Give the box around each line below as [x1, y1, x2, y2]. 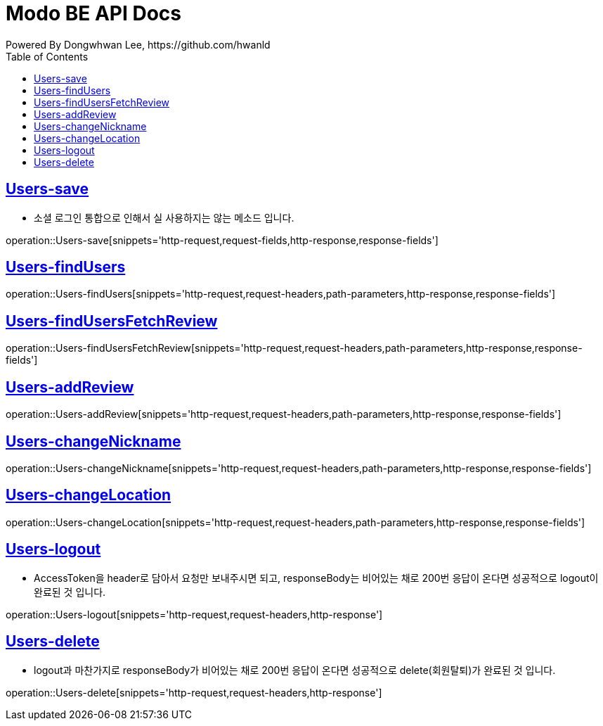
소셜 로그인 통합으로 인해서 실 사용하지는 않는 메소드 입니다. [34, 211, 294, 224]
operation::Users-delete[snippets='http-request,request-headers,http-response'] [6, 686, 382, 699]
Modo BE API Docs [6, 1, 181, 25]
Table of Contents [6, 50, 89, 63]
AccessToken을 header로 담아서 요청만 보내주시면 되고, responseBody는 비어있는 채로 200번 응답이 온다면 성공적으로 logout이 [34, 571, 599, 584]
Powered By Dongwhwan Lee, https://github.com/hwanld [6, 38, 271, 51]
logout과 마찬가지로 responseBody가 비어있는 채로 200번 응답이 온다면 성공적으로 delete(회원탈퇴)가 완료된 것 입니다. [34, 663, 556, 676]
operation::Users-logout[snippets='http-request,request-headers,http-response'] [6, 608, 383, 620]
